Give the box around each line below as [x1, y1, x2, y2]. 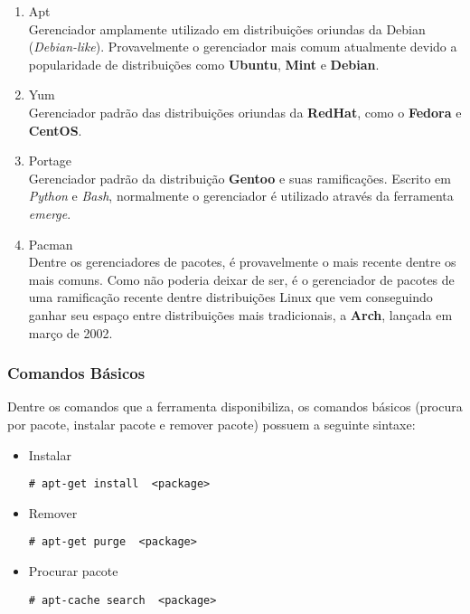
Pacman [28, 234, 73, 253]
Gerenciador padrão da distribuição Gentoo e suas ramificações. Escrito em [28, 168, 451, 187]
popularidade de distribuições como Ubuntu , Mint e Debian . [28, 54, 380, 73]
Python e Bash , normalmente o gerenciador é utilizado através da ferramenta [28, 186, 454, 205]
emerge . [28, 203, 71, 222]
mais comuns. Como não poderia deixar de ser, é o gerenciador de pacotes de [28, 269, 455, 288]
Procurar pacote [28, 562, 118, 580]
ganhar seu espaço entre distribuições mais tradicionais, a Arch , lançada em [28, 305, 453, 324]
